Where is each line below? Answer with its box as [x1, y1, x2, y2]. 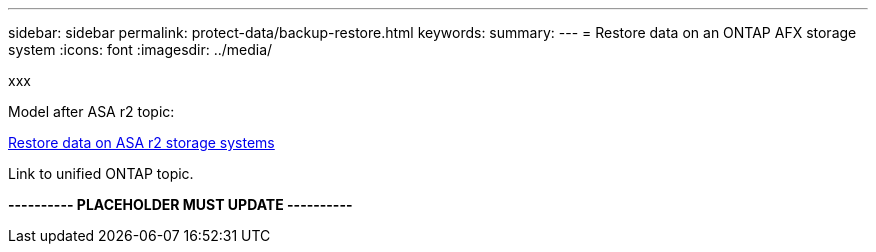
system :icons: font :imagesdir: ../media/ [8, 41, 273, 58]
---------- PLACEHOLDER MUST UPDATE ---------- [8, 196, 353, 213]
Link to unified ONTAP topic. [8, 165, 194, 182]
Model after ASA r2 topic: [8, 103, 175, 120]
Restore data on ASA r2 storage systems [8, 134, 275, 151]
